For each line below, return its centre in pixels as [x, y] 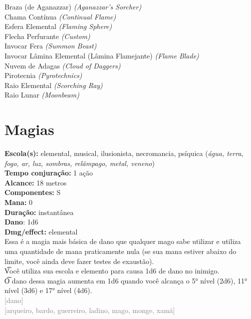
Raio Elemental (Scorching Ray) [54, 85]
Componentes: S [33, 192]
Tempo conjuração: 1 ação [49, 173]
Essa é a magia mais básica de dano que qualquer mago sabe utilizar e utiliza [123, 241]
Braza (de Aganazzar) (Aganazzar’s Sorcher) [73, 6]
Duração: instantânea [39, 212]
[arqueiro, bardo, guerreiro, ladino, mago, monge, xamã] [90, 310]
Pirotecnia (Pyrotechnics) [43, 75]
